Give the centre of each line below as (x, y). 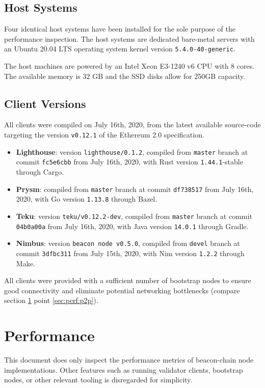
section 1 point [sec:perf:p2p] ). (51, 300)
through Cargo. (40, 172)
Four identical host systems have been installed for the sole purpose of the (120, 29)
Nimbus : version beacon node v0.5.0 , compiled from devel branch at (128, 243)
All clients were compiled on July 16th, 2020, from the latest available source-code (132, 124)
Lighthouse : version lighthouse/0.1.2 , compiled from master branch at (132, 151)
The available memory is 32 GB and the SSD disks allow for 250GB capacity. (125, 76)
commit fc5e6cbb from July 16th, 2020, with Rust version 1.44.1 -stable (129, 162)
